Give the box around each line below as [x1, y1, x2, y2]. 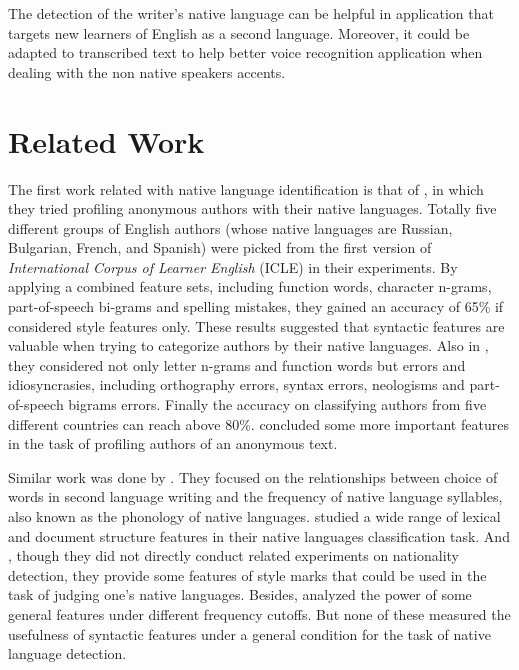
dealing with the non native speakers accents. [8, 61, 286, 82]
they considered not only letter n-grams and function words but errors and [8, 354, 466, 375]
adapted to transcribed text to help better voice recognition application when [8, 42, 483, 63]
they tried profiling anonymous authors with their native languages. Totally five [8, 198, 497, 219]
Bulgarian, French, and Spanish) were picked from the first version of [8, 237, 432, 258]
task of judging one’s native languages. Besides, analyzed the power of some [8, 584, 472, 605]
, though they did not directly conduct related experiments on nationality [8, 545, 459, 566]
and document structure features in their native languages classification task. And [8, 525, 510, 546]
